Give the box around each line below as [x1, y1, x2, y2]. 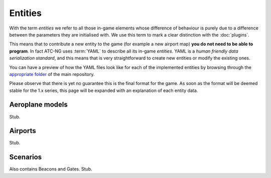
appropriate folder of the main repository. [9, 71, 95, 77]
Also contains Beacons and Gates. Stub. [9, 166, 92, 172]
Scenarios [9, 153, 42, 161]
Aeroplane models [9, 100, 68, 109]
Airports [9, 126, 36, 135]
